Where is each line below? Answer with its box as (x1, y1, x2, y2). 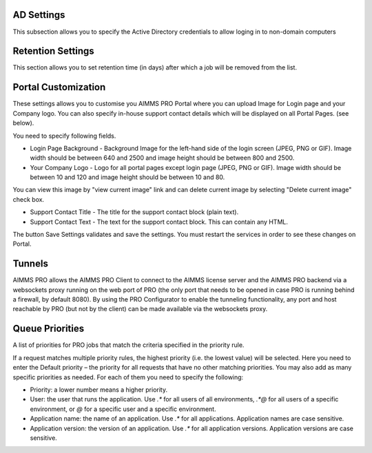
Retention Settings (12, 45, 94, 57)
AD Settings (12, 9, 65, 21)
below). (12, 119, 34, 127)
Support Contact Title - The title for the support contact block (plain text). (30, 208, 239, 216)
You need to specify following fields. (12, 131, 116, 140)
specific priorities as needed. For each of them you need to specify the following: (12, 372, 244, 381)
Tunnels (12, 258, 48, 270)
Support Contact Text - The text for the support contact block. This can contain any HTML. (30, 218, 289, 226)
